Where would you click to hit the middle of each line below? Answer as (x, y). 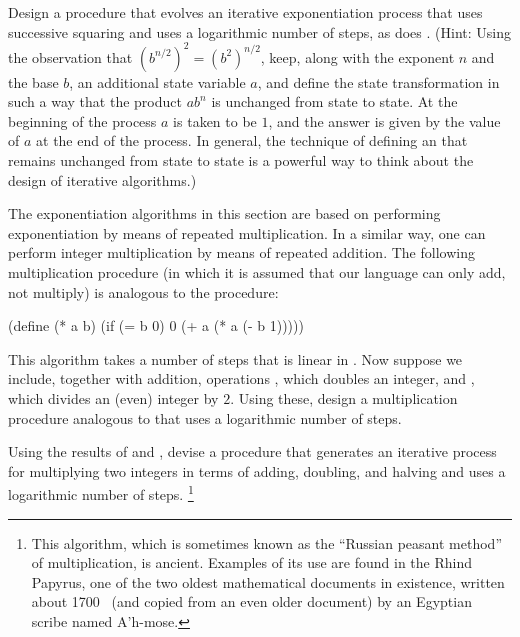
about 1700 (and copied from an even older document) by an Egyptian (251, 601)
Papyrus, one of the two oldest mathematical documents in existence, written (268, 581)
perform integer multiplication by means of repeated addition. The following (241, 252)
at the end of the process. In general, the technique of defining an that (252, 140)
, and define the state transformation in (378, 81)
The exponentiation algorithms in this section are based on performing (224, 213)
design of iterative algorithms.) (102, 179)
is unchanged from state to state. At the (334, 101)
